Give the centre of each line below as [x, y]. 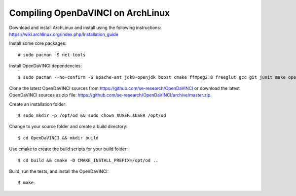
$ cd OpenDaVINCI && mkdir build [58, 138]
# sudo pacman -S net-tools [52, 55]
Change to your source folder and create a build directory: [68, 127]
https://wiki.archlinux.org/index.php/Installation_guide [64, 34]
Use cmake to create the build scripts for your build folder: [69, 149]
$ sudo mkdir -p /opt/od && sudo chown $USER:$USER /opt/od [92, 115]
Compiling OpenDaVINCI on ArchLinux [90, 13]
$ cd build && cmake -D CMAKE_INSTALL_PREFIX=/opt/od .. [88, 160]
